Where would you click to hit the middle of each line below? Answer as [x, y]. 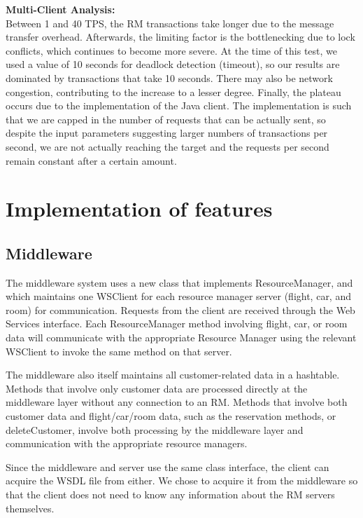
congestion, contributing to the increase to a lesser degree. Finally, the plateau [173, 91]
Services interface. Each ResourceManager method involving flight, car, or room [177, 323]
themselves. [30, 508]
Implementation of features [139, 209]
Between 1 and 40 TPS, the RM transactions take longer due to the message [170, 23]
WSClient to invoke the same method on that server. [119, 351]
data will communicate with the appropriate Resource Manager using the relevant [181, 338]
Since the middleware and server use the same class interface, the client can [168, 466]
